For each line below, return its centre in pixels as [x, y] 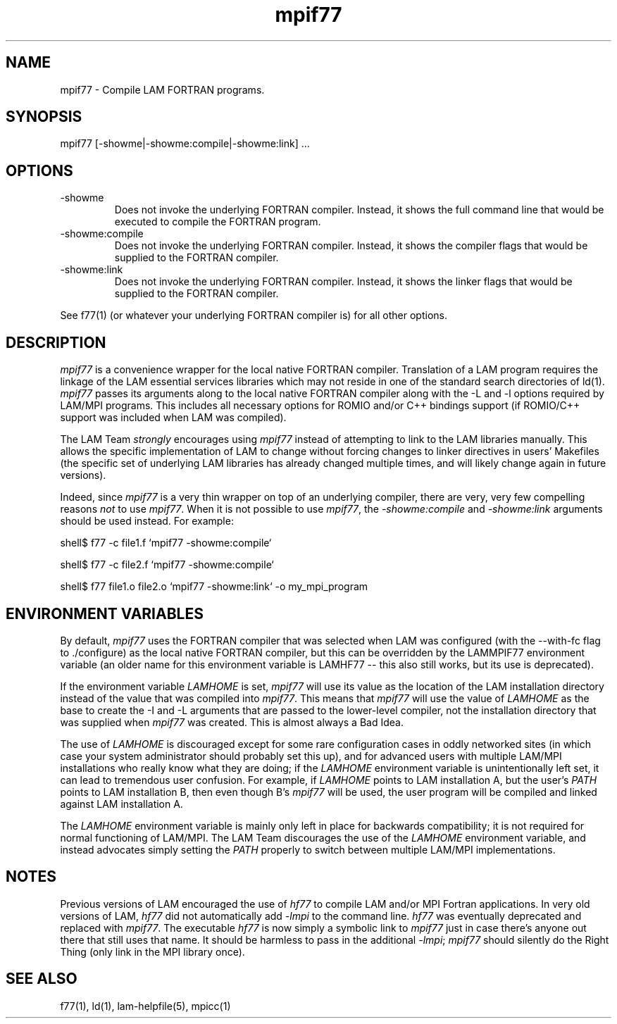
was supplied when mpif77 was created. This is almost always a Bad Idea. [232, 722]
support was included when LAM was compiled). [173, 418]
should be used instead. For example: [147, 521]
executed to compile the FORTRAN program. [218, 222]
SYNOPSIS [44, 117]
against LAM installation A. [121, 804]
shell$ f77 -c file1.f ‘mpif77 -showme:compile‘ [166, 543]
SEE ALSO [42, 979]
